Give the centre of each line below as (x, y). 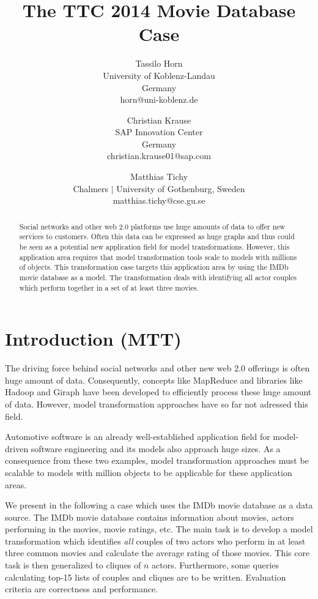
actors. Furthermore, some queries (215, 565)
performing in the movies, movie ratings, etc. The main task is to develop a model (159, 529)
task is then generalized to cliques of (73, 565)
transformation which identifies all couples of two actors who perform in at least (155, 541)
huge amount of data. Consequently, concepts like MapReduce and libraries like (154, 380)
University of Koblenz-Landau (159, 75)
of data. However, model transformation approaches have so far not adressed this (157, 404)
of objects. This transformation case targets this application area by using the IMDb (154, 267)
